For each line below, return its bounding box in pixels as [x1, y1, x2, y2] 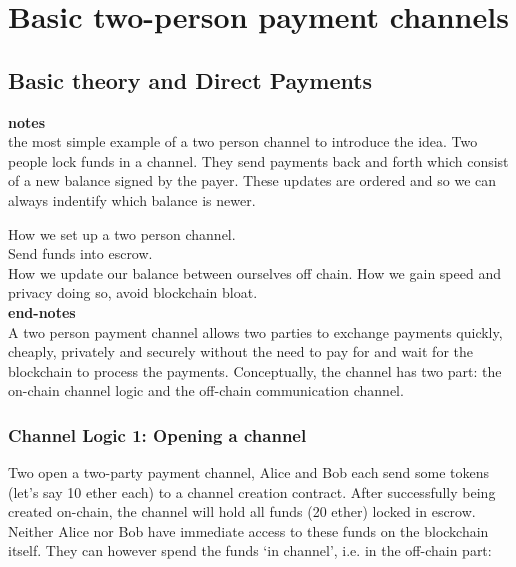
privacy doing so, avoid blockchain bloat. [8, 282, 258, 303]
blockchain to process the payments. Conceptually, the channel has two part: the [8, 360, 502, 381]
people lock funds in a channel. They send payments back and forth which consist [8, 150, 509, 171]
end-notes [8, 301, 76, 322]
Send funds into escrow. [8, 243, 153, 264]
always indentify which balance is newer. [8, 189, 256, 210]
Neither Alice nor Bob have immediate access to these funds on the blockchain [8, 520, 489, 541]
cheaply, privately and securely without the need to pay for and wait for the [8, 341, 473, 362]
